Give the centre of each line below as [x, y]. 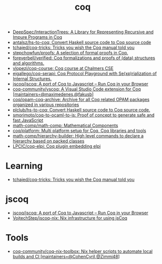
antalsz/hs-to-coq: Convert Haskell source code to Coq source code [82, 43]
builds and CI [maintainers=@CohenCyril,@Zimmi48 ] [66, 256]
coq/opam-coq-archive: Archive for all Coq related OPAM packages [81, 100]
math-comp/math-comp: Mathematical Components [65, 126]
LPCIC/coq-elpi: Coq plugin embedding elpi [57, 146]
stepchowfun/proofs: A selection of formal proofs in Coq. [70, 53]
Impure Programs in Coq [37, 37]
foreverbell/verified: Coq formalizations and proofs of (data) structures [84, 58]
